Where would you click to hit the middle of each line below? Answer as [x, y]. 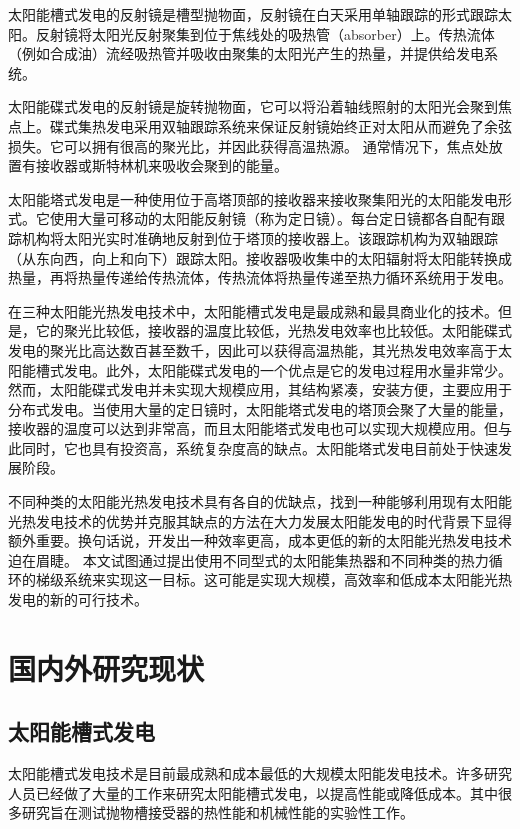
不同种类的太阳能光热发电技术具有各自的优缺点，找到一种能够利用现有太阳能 [260, 501]
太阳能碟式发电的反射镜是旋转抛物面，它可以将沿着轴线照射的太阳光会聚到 [253, 106]
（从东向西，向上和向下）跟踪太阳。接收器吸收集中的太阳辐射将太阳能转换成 [260, 257]
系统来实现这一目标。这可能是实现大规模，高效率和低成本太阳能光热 [287, 579]
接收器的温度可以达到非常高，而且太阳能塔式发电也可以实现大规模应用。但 [253, 428]
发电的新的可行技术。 [78, 599]
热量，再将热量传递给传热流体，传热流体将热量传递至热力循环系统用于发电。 [260, 277]
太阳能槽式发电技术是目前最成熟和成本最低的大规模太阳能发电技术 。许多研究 [260, 773]
